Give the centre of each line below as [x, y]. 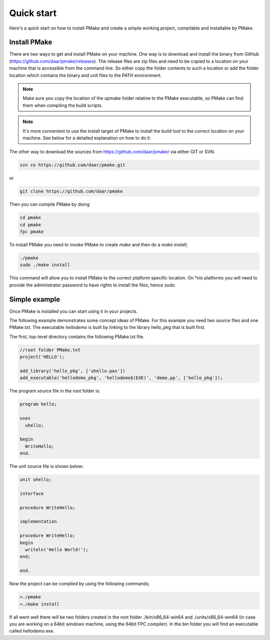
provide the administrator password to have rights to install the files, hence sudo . [92, 285]
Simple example [35, 299]
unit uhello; [36, 480]
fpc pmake [32, 232]
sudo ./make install [45, 265]
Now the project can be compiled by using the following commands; [79, 584]
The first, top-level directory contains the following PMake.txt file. [77, 337]
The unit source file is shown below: [46, 466]
